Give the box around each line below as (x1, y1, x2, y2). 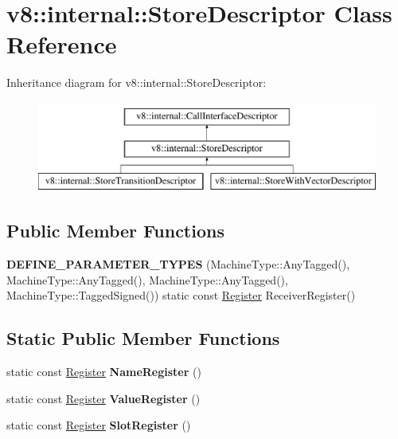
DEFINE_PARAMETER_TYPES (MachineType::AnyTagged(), (6, 256, 350, 272)
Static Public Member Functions (6, 326, 280, 351)
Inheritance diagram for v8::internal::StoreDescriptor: (6, 74, 267, 91)
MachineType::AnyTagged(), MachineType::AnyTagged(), (6, 271, 288, 288)
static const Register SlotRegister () (6, 417, 191, 433)
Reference (6, 28, 117, 61)
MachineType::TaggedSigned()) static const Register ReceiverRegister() (6, 287, 356, 304)
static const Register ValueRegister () (6, 390, 201, 406)
